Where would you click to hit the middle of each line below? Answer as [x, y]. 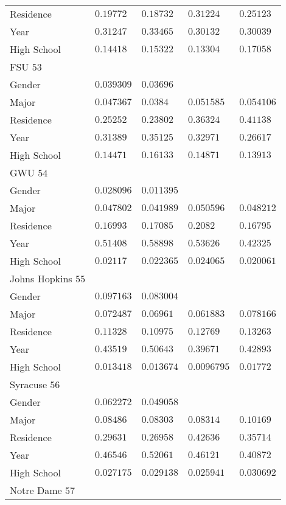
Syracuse [29, 384]
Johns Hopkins [41, 278]
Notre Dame [36, 490]
